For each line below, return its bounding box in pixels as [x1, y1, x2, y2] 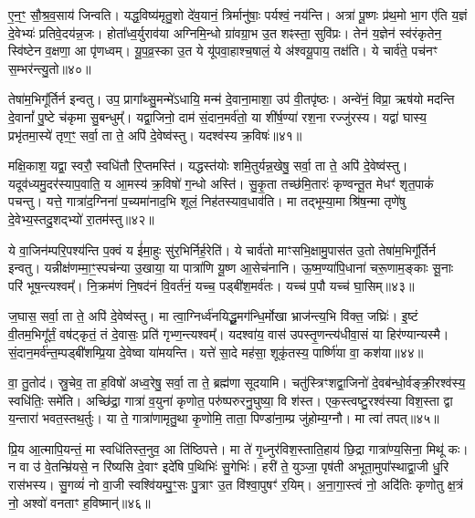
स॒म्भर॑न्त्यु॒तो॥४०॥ [8, 58, 91, 78]
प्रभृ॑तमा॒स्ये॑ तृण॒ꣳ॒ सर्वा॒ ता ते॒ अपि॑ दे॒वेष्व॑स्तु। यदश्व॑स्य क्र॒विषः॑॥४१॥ [8, 125, 302, 144]
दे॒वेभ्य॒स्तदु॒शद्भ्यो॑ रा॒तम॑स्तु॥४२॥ [8, 209, 154, 228]
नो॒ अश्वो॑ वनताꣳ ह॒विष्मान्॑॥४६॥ [8, 492, 151, 512]
